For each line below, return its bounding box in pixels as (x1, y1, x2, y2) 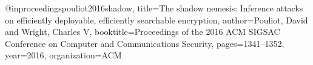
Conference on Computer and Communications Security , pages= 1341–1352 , (5, 37, 284, 49)
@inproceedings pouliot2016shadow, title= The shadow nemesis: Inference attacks (5, 2, 303, 14)
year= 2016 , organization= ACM (5, 49, 122, 61)
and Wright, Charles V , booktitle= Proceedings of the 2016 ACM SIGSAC (5, 25, 280, 38)
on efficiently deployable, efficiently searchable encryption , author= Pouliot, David (5, 13, 308, 26)
